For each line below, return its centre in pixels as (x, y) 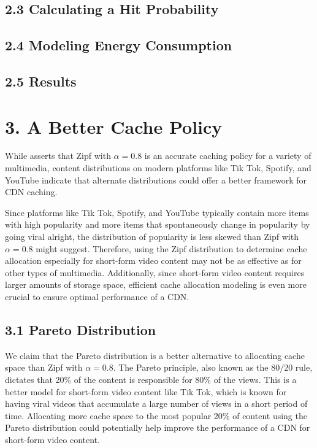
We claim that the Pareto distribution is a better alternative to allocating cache (155, 355)
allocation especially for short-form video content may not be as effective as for (153, 261)
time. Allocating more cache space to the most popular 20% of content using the (156, 415)
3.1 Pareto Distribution (81, 329)
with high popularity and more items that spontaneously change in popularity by (158, 224)
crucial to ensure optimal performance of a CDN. (97, 296)
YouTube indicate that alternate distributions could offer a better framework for (156, 180)
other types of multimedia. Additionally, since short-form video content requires (155, 272)
